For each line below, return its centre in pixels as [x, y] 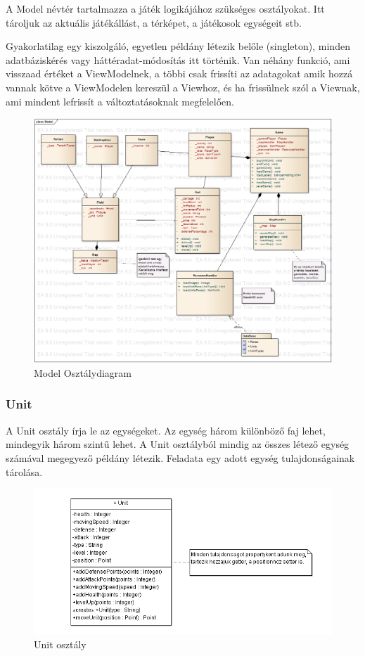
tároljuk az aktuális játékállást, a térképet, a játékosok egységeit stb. [154, 22]
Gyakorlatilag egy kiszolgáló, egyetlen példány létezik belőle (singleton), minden [178, 46]
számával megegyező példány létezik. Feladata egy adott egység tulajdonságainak [180, 457]
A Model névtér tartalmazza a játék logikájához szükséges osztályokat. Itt [165, 8]
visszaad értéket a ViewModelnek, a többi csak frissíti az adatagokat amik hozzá [179, 73]
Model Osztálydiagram [83, 372]
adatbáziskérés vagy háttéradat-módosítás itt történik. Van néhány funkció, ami [178, 59]
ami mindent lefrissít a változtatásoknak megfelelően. [120, 101]
